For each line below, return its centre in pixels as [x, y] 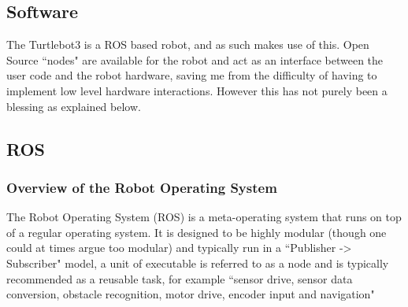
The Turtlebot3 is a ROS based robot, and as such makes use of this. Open [188, 44]
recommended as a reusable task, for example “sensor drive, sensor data [180, 278]
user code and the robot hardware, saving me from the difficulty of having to [192, 75]
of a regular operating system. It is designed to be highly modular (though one [197, 232]
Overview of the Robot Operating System [142, 187]
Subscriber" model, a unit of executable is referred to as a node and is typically [198, 263]
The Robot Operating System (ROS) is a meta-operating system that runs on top [204, 217]
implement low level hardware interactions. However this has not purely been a [197, 90]
